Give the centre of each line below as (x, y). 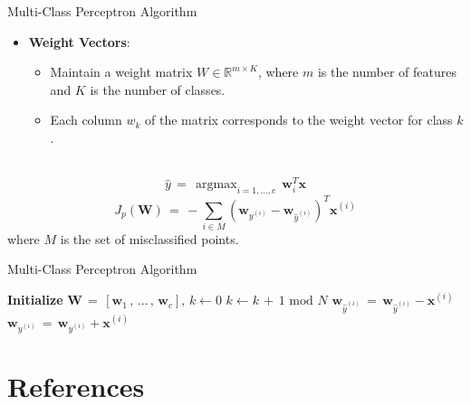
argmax (216, 185)
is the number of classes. (158, 89)
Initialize (35, 300)
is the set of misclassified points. (149, 238)
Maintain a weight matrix (121, 72)
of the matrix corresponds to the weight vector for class (298, 120)
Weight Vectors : (79, 41)
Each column (86, 120)
